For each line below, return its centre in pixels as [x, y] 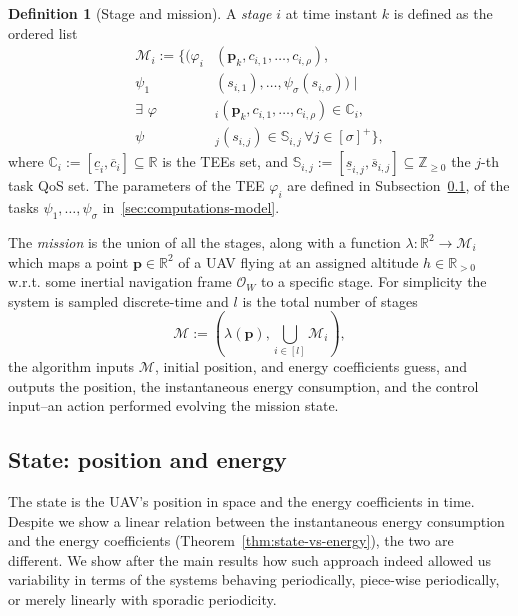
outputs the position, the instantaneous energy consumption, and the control [243, 385]
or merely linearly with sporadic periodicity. [142, 599]
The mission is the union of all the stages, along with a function [204, 241]
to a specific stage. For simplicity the [373, 281]
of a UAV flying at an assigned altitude [298, 261]
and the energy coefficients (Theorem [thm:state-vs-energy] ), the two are [231, 540]
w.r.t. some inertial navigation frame [120, 281]
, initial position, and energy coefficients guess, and [311, 366]
